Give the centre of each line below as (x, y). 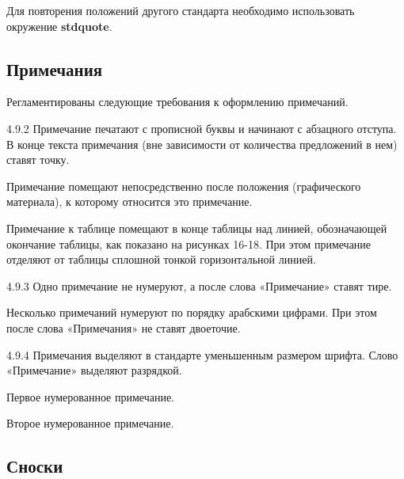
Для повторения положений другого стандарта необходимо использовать (181, 10)
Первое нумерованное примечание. (90, 396)
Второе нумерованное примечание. (90, 423)
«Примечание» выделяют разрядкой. (94, 370)
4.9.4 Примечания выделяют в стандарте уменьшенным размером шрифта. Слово (202, 354)
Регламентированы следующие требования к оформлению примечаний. (177, 102)
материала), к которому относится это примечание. (130, 201)
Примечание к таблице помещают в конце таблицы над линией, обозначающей (197, 228)
